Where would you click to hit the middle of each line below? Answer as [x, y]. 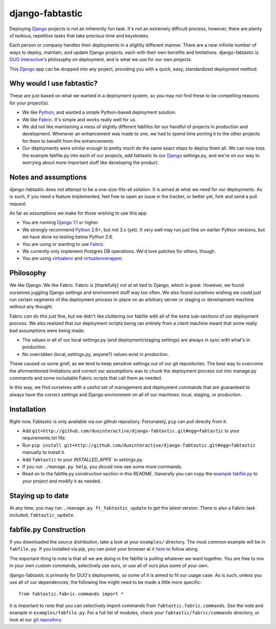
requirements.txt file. [44, 438]
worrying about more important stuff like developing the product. [90, 162]
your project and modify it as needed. [62, 481]
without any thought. [31, 307]
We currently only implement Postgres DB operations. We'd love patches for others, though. [119, 251]
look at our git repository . [36, 620]
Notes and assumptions [48, 177]
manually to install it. [44, 452]
